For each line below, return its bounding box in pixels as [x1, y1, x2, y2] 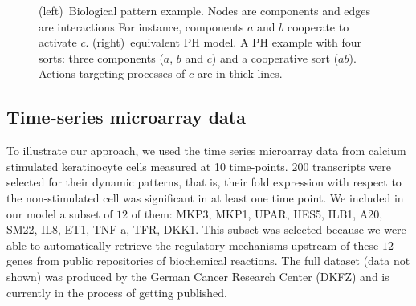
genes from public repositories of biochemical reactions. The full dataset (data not [6, 252, 410, 269]
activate [39, 34, 77, 51]
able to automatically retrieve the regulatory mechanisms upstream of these [6, 236, 379, 253]
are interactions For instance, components [39, 18, 244, 35]
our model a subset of [6, 205, 113, 222]
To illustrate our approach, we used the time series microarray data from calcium [6, 142, 406, 159]
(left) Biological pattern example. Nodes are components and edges [39, 2, 371, 18]
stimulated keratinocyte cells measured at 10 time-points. [6, 157, 288, 174]
